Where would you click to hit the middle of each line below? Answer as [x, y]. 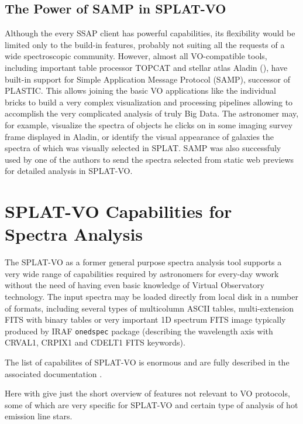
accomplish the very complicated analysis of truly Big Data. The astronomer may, [152, 113]
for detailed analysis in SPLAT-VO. [69, 171]
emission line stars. [39, 416]
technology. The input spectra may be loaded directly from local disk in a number [151, 297]
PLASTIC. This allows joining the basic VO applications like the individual [140, 90]
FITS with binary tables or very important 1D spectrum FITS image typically [145, 319]
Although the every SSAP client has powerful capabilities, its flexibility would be [150, 33]
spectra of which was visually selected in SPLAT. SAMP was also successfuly [143, 148]
